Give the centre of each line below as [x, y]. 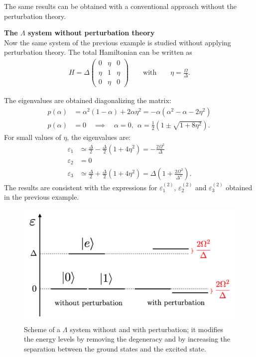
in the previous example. [42, 197]
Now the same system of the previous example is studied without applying [118, 42]
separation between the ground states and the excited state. [115, 348]
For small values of [33, 137]
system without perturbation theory [91, 33]
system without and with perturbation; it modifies [147, 329]
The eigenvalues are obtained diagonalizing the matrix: [88, 100]
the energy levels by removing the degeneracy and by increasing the [127, 339]
